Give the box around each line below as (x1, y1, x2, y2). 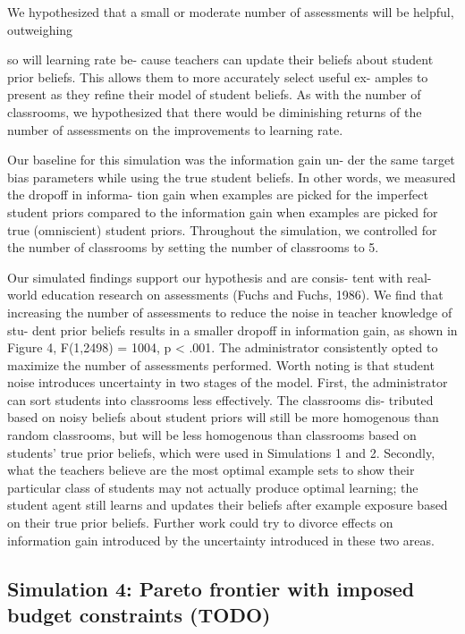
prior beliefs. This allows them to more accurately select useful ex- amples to (7, 67, 428, 86)
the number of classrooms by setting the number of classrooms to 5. (7, 238, 379, 257)
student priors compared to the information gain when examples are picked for (7, 202, 438, 221)
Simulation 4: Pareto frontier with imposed (7, 574, 415, 602)
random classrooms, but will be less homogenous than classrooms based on (7, 426, 417, 444)
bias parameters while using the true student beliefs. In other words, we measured (7, 167, 456, 186)
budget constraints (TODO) (7, 601, 271, 628)
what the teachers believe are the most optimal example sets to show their (7, 461, 415, 479)
